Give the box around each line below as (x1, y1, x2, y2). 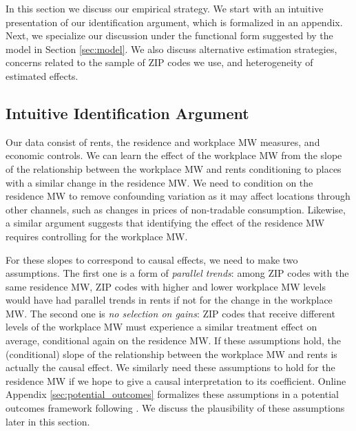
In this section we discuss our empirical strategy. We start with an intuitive (6, 1, 324, 15)
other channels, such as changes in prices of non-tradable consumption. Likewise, (6, 202, 346, 216)
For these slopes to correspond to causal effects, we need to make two (6, 252, 298, 266)
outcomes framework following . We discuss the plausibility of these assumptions (6, 401, 345, 415)
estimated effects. (6, 68, 78, 83)
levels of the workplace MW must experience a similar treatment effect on (6, 319, 317, 334)
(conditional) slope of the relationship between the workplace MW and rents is (6, 346, 337, 361)
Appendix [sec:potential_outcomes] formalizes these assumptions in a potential (6, 387, 339, 401)
